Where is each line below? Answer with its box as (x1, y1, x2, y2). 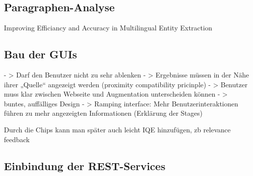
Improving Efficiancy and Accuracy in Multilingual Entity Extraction (4, 23, 212, 33)
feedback (4, 134, 30, 144)
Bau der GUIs (4, 47, 77, 62)
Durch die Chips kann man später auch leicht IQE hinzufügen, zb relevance (4, 124, 231, 134)
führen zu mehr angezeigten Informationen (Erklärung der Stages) (4, 108, 202, 118)
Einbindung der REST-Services (4, 158, 166, 173)
